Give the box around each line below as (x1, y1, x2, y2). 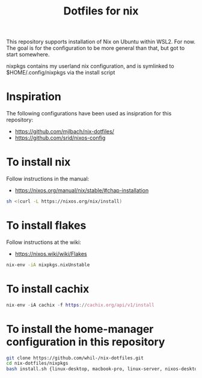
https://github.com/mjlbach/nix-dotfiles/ (14, 128, 114, 135)
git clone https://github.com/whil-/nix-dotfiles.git (6, 355, 144, 361)
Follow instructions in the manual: (6, 175, 90, 183)
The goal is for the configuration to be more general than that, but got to (6, 44, 185, 52)
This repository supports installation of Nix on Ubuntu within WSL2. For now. (6, 38, 196, 46)
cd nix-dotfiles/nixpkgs (6, 361, 69, 367)
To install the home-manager (6, 322, 154, 336)
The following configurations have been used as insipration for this (6, 110, 172, 117)
